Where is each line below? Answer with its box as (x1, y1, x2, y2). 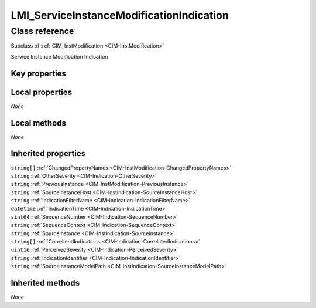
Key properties (11, 68, 67, 79)
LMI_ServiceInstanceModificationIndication (11, 9, 229, 22)
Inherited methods (11, 278, 80, 288)
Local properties (11, 87, 73, 97)
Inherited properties (11, 148, 86, 158)
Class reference (11, 26, 74, 36)
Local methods (11, 118, 67, 128)
